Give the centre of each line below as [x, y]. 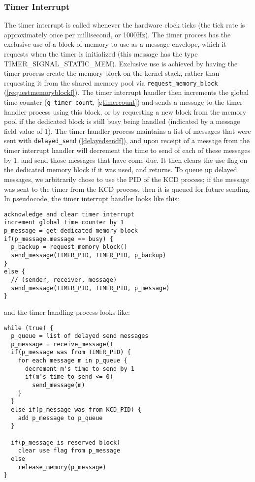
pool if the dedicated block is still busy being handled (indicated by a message [122, 121]
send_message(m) [59, 385]
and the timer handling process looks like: [67, 312]
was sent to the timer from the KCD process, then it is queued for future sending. [127, 189]
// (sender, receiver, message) [64, 280]
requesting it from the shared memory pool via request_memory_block [111, 82]
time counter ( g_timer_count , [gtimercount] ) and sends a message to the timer [123, 102]
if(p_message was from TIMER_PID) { [71, 352]
